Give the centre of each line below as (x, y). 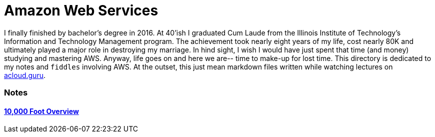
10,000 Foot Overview (41, 111)
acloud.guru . (25, 75)
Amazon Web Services (81, 10)
